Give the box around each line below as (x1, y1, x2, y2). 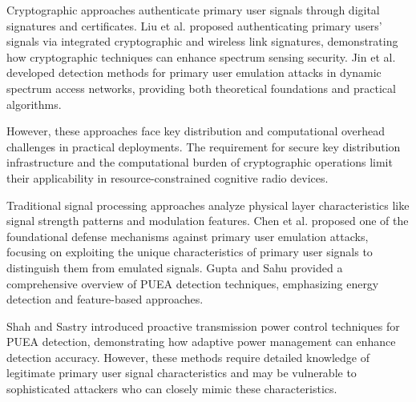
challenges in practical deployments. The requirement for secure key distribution (6, 138, 401, 155)
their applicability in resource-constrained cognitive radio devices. (6, 169, 329, 186)
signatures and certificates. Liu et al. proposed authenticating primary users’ (6, 17, 382, 34)
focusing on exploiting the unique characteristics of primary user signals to (6, 243, 373, 260)
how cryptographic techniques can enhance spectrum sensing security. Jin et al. (6, 48, 396, 65)
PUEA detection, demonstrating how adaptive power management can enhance (6, 333, 396, 350)
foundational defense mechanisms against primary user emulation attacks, (6, 227, 369, 244)
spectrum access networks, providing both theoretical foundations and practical (6, 79, 396, 96)
